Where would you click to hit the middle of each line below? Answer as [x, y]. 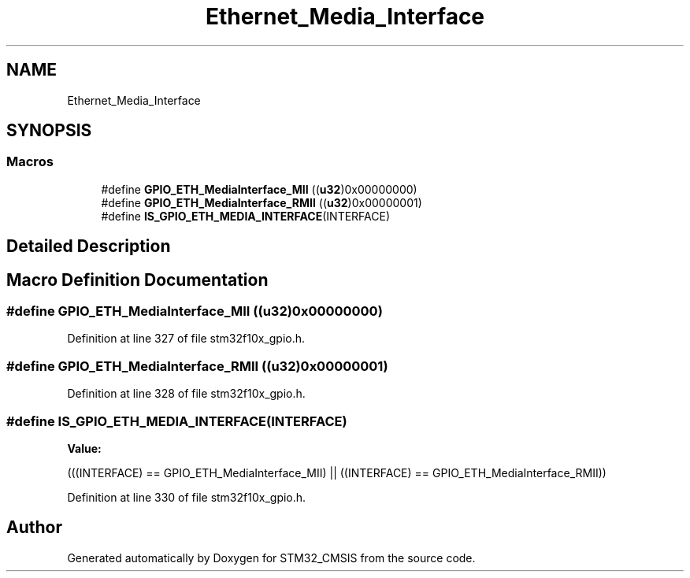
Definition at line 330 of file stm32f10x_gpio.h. [187, 497]
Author [34, 528]
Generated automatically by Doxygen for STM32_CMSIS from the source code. [271, 558]
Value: [84, 448]
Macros [30, 162]
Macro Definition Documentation [137, 280]
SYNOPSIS [49, 131]
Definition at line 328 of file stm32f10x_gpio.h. [186, 394]
